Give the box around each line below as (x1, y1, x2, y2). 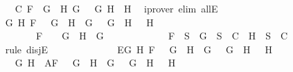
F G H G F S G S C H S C (35, 28, 288, 43)
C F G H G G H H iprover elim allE (15, 1, 218, 15)
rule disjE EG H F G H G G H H (5, 42, 273, 56)
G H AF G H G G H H (15, 55, 176, 70)
